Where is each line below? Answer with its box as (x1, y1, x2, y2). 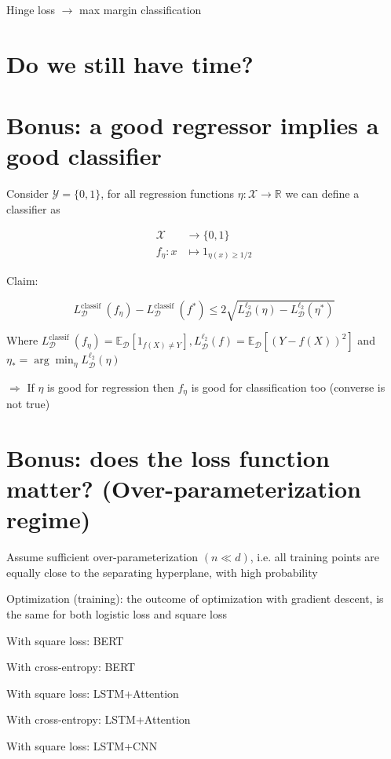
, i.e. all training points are (250, 549, 380, 565)
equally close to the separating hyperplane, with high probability (6, 564, 318, 580)
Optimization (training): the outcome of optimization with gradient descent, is (6, 590, 384, 607)
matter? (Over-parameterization (6, 473, 361, 505)
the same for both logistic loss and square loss (6, 605, 227, 622)
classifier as (6, 200, 60, 217)
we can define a (285, 185, 360, 202)
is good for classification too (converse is (191, 378, 386, 395)
